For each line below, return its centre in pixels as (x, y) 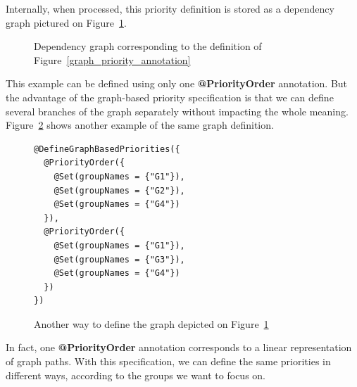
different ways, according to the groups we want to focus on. (136, 375)
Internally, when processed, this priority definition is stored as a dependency (170, 8)
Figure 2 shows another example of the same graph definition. (140, 125)
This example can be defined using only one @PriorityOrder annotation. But (177, 83)
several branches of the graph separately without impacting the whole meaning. (177, 111)
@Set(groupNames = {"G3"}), (119, 259)
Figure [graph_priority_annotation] (112, 59)
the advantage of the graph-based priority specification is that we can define (170, 97)
